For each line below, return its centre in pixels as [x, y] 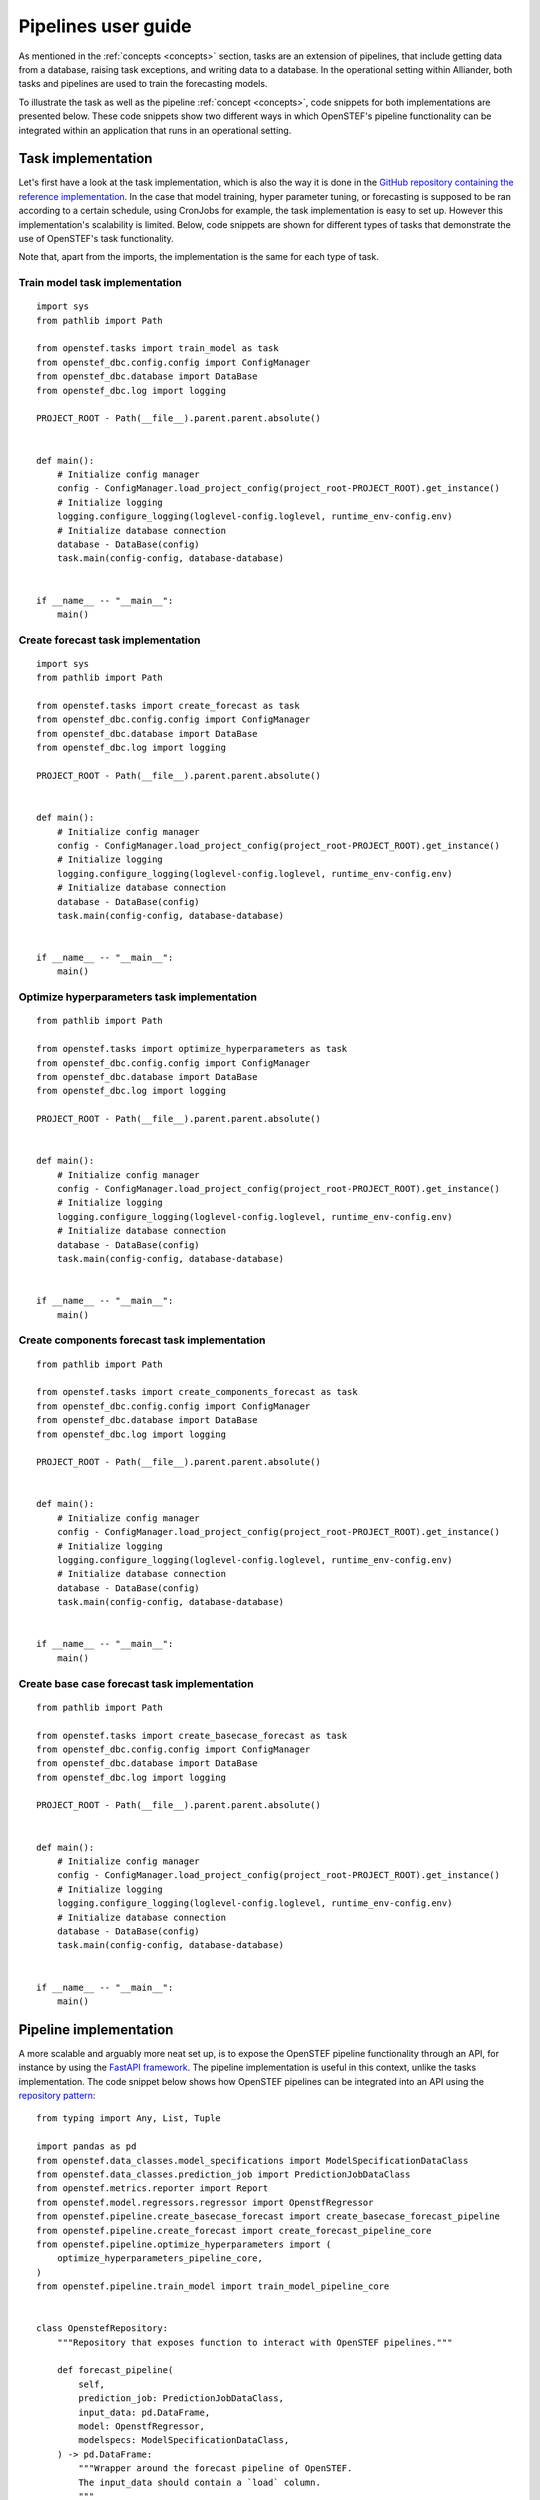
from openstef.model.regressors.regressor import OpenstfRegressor [205, 2202]
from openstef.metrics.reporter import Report [152, 2188]
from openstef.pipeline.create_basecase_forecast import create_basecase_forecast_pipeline [268, 2216]
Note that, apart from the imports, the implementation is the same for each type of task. [198, 257]
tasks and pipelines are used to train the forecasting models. [143, 84]
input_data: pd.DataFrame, [144, 2412]
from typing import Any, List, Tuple [129, 2118]
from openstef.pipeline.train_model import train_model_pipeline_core [213, 2286]
